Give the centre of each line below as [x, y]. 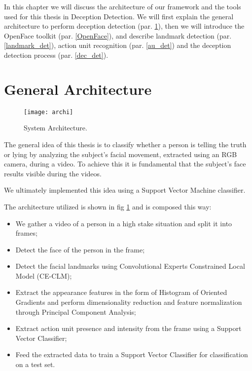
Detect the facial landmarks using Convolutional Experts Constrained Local [130, 266]
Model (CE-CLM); [44, 275]
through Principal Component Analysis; [76, 311]
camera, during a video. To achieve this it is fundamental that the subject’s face [125, 164]
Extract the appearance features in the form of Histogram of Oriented [121, 292]
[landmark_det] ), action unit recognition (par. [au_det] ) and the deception [118, 45]
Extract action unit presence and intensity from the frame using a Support [128, 328]
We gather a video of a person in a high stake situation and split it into [124, 223]
